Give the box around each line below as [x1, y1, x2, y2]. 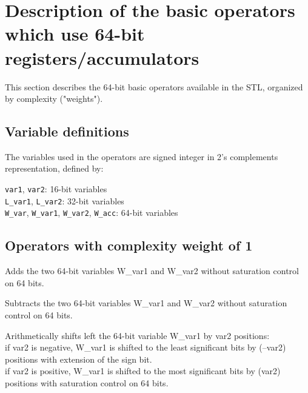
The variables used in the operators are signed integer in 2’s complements [5, 150, 278, 163]
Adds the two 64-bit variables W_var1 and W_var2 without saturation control [5, 264, 300, 277]
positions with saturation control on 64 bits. [5, 377, 169, 389]
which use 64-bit [5, 21, 145, 46]
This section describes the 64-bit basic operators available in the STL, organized [5, 80, 303, 93]
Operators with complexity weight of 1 [5, 236, 253, 255]
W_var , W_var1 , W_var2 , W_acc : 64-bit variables [5, 206, 178, 219]
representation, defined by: [5, 162, 104, 175]
